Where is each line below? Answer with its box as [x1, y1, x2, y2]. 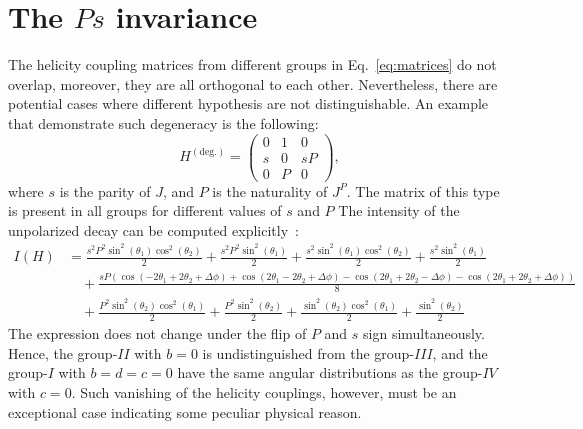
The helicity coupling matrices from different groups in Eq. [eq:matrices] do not [8, 54, 497, 75]
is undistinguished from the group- [202, 342, 415, 363]
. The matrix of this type [346, 180, 500, 201]
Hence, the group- [8, 342, 118, 363]
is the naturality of [212, 180, 328, 201]
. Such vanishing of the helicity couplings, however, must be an [71, 381, 457, 402]
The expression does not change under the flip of [8, 323, 307, 344]
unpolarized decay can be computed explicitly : [8, 219, 299, 240]
